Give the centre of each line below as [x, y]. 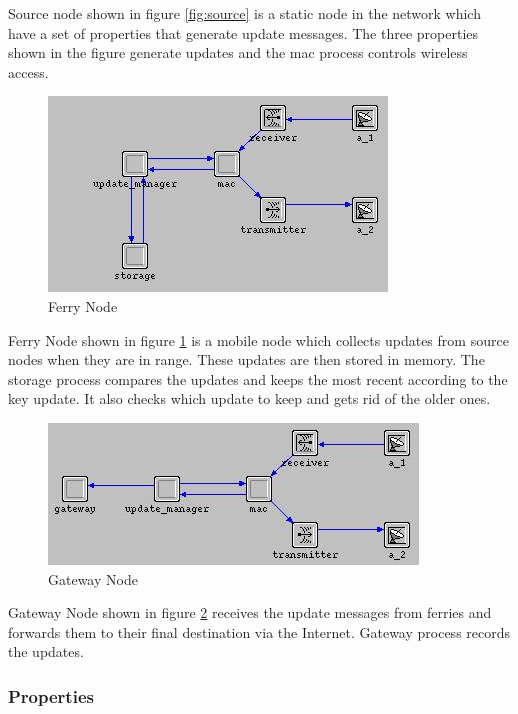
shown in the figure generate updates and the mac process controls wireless [238, 52]
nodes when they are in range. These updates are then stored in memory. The [246, 359]
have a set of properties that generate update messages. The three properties [243, 32]
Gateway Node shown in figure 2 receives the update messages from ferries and [250, 612]
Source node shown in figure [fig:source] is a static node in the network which [244, 13]
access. [28, 71]
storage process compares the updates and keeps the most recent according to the [258, 378]
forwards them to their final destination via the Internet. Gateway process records [259, 631]
